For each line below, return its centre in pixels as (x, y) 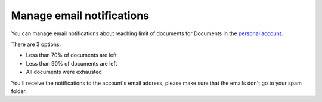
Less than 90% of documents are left (72, 63)
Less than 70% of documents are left (72, 55)
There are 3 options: (36, 44)
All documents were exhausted (64, 72)
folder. (19, 91)
